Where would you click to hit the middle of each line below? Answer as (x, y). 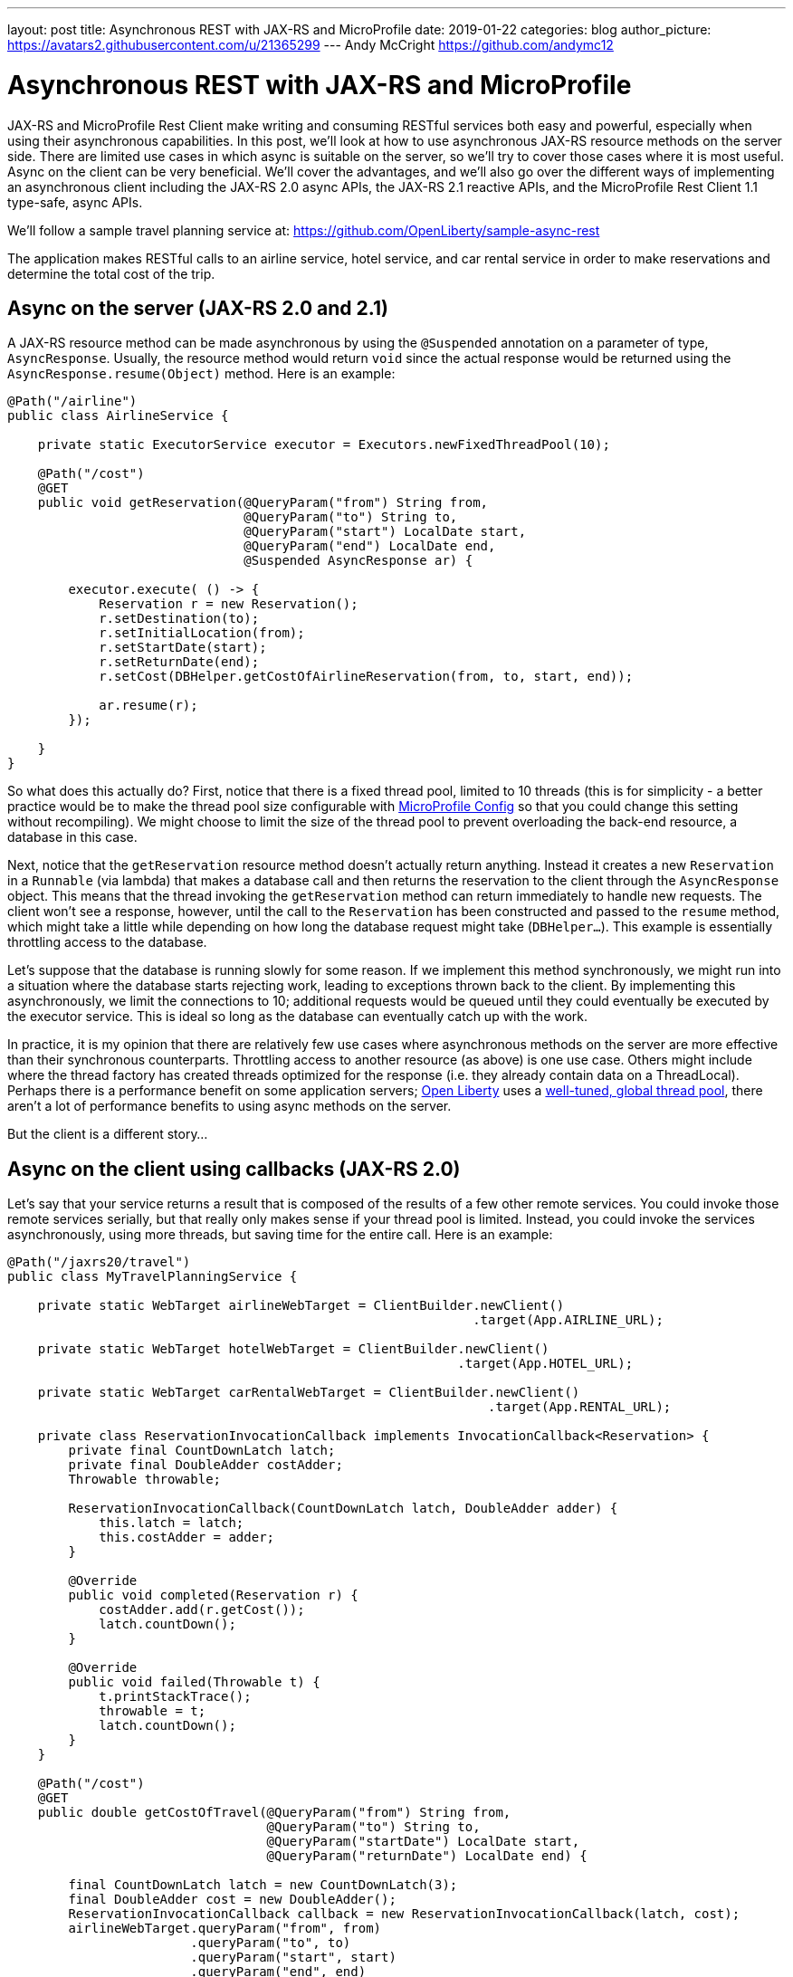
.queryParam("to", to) (271, 1943)
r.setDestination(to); (179, 619)
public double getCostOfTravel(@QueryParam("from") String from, (274, 1813)
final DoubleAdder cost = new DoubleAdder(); (232, 1900)
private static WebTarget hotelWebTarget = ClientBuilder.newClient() (293, 1349)
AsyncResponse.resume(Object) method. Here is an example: (201, 374)
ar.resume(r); (148, 706)
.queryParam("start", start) (293, 1958)
